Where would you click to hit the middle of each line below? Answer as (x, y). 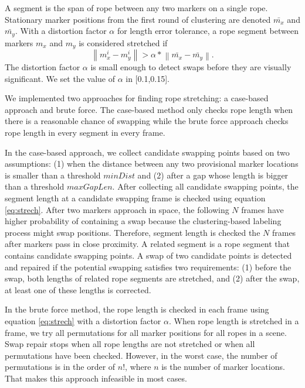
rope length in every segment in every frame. (85, 133)
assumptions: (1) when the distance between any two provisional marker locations (152, 164)
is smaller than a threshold (53, 175)
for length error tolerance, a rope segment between (208, 31)
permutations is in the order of (60, 367)
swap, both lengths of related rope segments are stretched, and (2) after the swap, (152, 278)
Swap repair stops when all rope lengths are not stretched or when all (130, 344)
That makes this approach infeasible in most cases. (96, 378)
